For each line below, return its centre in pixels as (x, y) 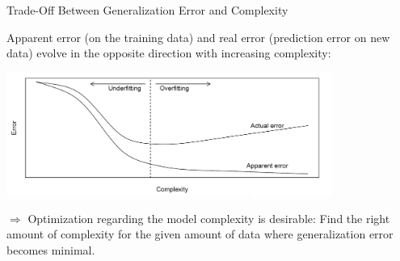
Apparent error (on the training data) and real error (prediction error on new (198, 37)
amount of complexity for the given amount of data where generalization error (200, 234)
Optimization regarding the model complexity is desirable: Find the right (209, 218)
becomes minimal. (51, 249)
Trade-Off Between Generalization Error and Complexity (147, 10)
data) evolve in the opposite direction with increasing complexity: (169, 53)
